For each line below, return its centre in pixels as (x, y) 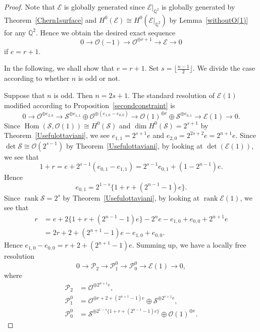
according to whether (37, 78)
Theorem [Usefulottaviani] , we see (57, 135)
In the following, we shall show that (59, 68)
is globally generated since (104, 7)
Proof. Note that (30, 7)
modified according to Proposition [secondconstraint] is (90, 105)
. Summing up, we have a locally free (189, 245)
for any (15, 32)
